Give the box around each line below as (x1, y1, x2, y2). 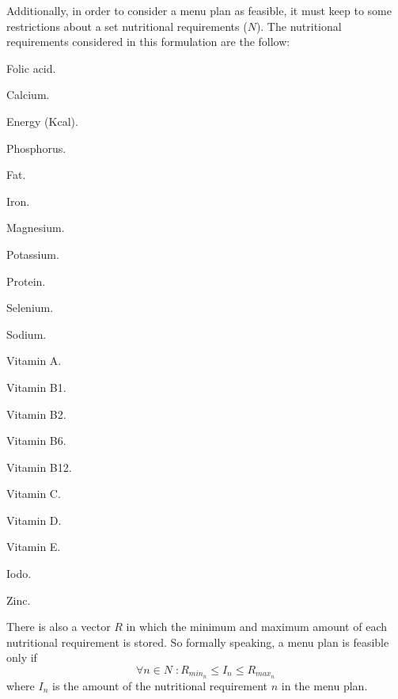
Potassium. (6, 245, 59, 262)
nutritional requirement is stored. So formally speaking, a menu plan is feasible (6, 633, 389, 650)
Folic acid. (6, 59, 56, 76)
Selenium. (6, 299, 54, 316)
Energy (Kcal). (6, 112, 78, 129)
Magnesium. (6, 219, 65, 236)
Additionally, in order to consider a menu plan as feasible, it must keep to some (6, 2, 392, 18)
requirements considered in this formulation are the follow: (6, 33, 290, 50)
